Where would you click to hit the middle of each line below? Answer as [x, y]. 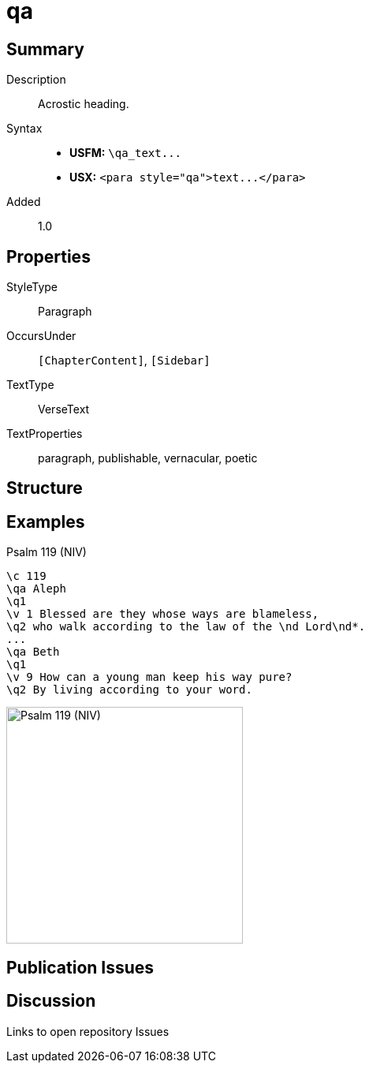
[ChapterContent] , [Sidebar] [124, 361]
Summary [45, 49]
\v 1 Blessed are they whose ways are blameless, [163, 614]
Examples [46, 521]
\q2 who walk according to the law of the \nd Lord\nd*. [186, 627]
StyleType [32, 287]
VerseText [64, 409]
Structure [45, 488]
